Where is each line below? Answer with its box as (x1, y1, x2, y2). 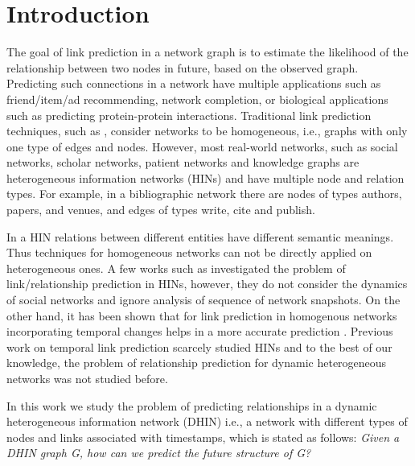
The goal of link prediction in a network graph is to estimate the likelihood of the (6, 43, 409, 60)
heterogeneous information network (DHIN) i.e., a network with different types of (6, 413, 408, 430)
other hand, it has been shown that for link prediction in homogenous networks (6, 307, 397, 324)
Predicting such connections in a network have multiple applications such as (6, 75, 381, 92)
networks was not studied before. (6, 370, 168, 386)
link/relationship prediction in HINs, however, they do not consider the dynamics (6, 275, 408, 292)
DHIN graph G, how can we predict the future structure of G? (6, 444, 311, 461)
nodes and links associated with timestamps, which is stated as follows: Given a (6, 428, 400, 445)
